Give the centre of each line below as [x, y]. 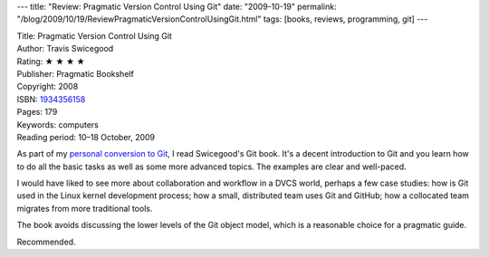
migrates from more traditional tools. [85, 208]
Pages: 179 [37, 112]
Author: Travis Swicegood [65, 49]
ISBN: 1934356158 [51, 99]
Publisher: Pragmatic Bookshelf [76, 73]
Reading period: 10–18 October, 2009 [86, 137]
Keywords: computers [58, 124]
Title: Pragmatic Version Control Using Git [94, 35]
